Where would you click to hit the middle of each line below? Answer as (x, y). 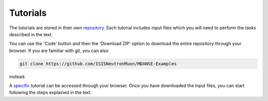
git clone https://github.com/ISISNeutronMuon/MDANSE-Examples (98, 64)
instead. (17, 76)
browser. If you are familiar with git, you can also (59, 50)
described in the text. (31, 34)
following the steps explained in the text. (50, 93)
